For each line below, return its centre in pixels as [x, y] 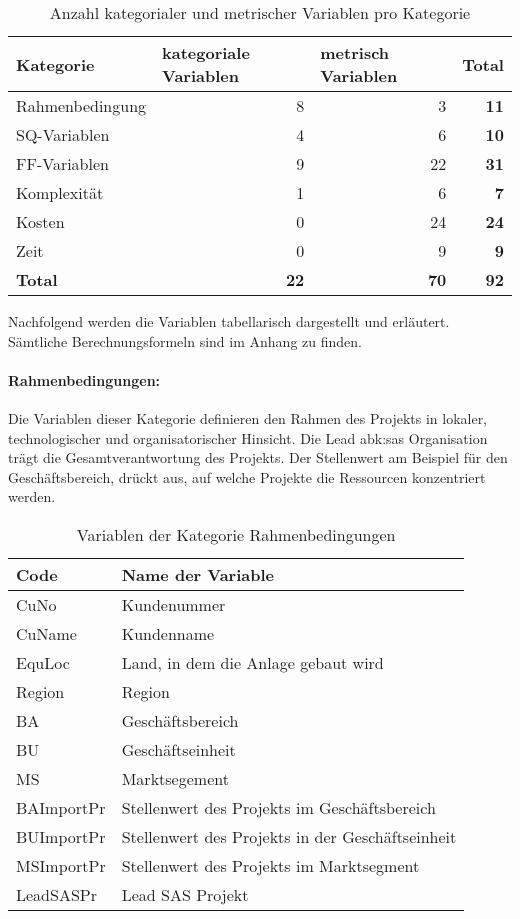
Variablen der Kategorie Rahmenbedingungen [236, 534]
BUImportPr [61, 836]
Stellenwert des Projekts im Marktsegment [270, 865]
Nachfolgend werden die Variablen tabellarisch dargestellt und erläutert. [229, 321]
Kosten [40, 221]
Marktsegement [175, 778]
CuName [46, 633]
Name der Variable [197, 574]
